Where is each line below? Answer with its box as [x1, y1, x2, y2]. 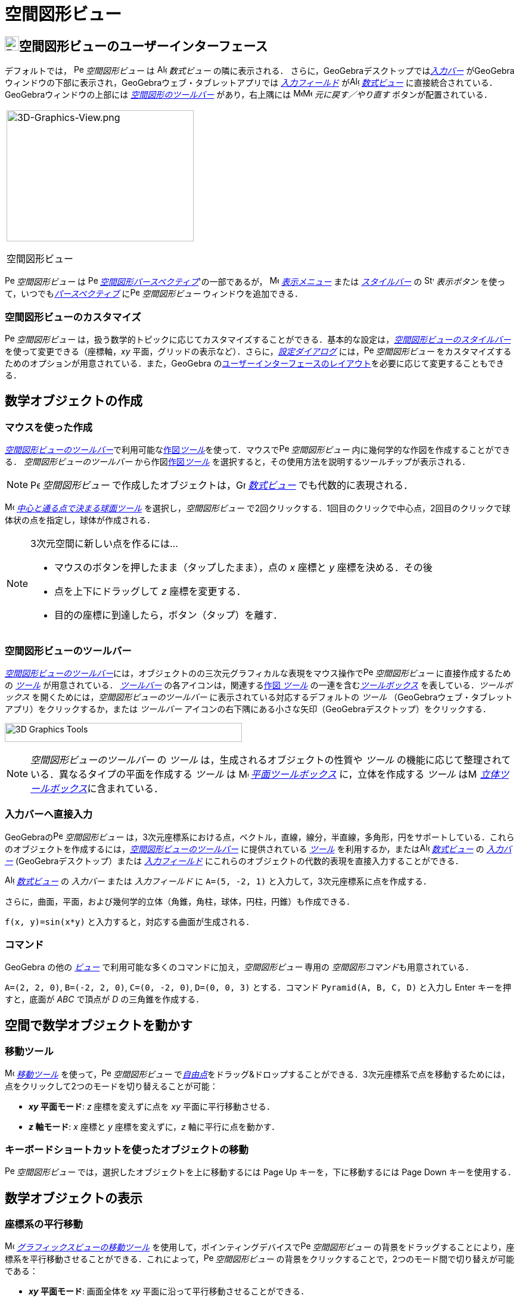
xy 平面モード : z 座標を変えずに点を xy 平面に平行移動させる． [29, 1101, 275, 1111]
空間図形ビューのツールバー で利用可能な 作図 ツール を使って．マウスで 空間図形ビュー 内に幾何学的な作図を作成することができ [5, 445, 511, 455]
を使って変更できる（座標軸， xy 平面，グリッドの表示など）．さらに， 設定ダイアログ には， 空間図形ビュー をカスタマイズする [5, 346, 512, 356]
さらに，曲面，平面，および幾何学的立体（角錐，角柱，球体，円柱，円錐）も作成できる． [5, 896, 355, 906]
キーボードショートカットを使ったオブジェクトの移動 [5, 1143, 248, 1156]
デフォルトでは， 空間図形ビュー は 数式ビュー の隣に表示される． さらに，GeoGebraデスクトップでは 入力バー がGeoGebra [5, 66, 515, 76]
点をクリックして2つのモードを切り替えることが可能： [5, 1080, 218, 1091]
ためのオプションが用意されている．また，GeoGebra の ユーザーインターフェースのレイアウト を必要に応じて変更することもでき [5, 358, 505, 368]
